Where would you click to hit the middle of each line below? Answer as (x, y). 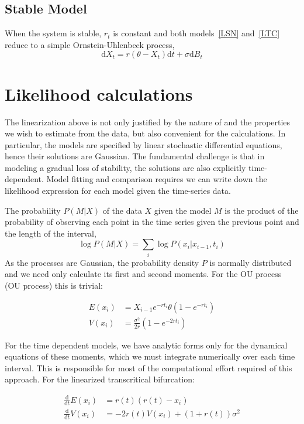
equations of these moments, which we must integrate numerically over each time (150, 356)
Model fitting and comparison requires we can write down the (157, 179)
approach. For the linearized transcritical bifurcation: (100, 379)
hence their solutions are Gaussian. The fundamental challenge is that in (135, 156)
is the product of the (262, 210)
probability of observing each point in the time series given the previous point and (152, 222)
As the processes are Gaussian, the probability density (102, 262)
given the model (183, 210)
